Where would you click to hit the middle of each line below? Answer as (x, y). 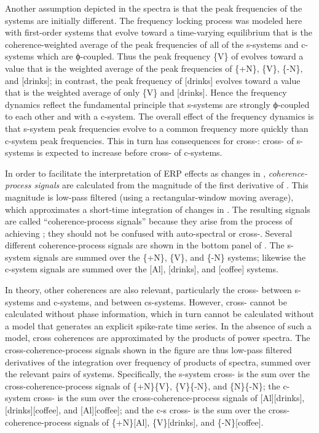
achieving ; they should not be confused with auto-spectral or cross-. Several (149, 233)
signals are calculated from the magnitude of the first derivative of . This (171, 185)
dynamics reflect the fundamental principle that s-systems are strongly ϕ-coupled (157, 104)
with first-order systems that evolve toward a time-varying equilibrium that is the (159, 32)
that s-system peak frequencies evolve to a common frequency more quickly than (157, 128)
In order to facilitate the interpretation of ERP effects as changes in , (136, 173)
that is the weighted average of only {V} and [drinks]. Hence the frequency (146, 92)
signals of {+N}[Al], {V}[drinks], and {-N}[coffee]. (169, 422)
